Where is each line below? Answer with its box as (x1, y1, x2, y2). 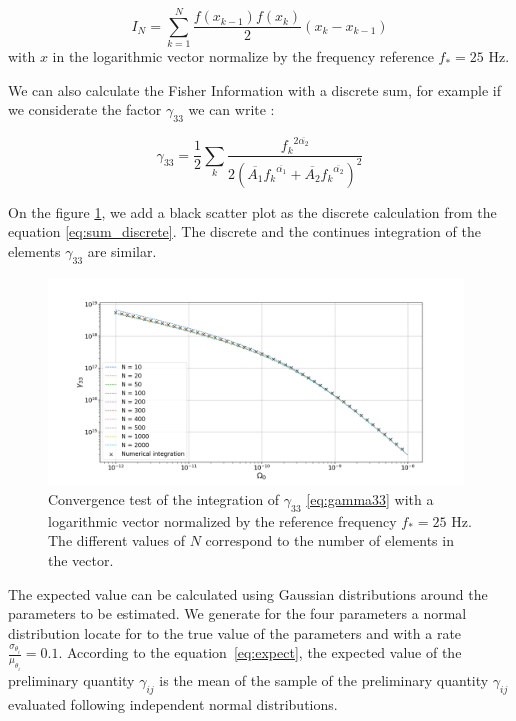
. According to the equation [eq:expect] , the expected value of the (58, 642, 462, 663)
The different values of (48, 530, 185, 551)
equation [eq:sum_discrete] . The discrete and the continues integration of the (8, 221, 481, 242)
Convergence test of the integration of (48, 489, 280, 510)
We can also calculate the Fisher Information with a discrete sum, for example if (8, 79, 501, 100)
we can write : (188, 99, 275, 120)
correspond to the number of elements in (205, 530, 454, 551)
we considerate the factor (8, 99, 162, 120)
